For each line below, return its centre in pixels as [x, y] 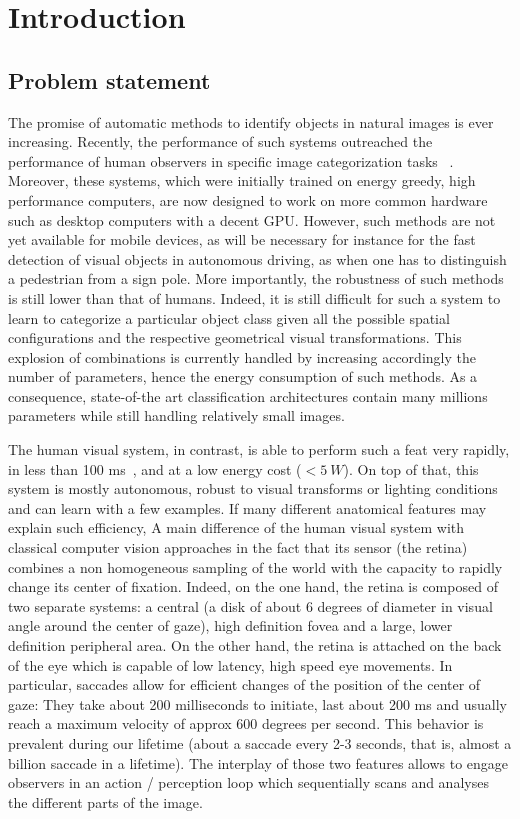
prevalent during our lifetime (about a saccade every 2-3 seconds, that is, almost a [260, 742]
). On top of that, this [411, 468]
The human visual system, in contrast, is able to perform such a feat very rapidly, [259, 449]
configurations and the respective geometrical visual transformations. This [235, 337]
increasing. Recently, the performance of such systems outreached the [220, 141]
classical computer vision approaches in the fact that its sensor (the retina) [238, 547]
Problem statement [109, 79]
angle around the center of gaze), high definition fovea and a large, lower [230, 625]
